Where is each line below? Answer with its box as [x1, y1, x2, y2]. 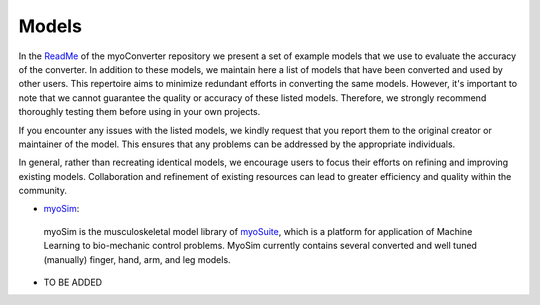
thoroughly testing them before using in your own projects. [18, 106, 261, 118]
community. [18, 185, 67, 197]
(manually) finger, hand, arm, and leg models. [43, 253, 231, 265]
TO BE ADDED [43, 276, 103, 289]
